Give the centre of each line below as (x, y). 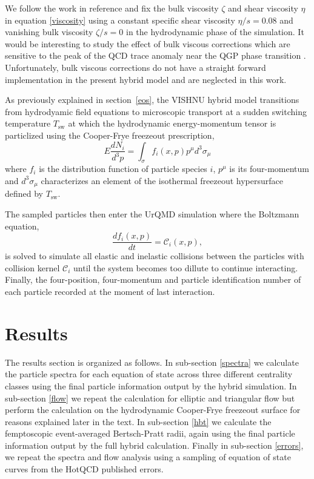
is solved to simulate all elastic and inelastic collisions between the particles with (155, 256)
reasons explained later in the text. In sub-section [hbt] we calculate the (138, 421)
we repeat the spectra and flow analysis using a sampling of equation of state (148, 457)
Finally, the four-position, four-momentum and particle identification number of (153, 279)
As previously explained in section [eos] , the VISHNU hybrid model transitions (152, 100)
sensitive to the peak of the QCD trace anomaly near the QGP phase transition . (155, 55)
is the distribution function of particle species (123, 169)
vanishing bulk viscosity (49, 32)
